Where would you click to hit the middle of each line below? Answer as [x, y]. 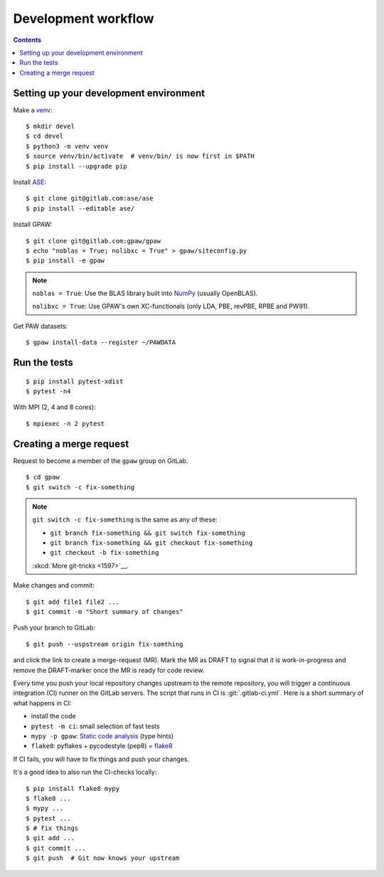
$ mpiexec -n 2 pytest [65, 424]
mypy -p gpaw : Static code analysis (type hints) [102, 735]
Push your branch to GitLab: [54, 628]
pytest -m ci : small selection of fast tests [95, 726]
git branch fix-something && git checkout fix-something [151, 543]
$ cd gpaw [43, 477]
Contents [27, 40]
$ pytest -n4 [48, 392]
